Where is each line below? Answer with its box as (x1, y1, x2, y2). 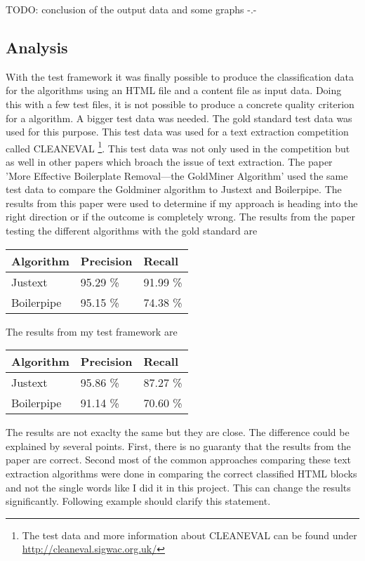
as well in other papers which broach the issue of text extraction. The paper (6, 154, 333, 169)
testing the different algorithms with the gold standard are (6, 223, 258, 237)
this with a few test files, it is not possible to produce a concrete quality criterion (6, 96, 354, 111)
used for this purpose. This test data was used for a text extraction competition (6, 124, 349, 139)
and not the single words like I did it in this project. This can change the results (6, 480, 351, 494)
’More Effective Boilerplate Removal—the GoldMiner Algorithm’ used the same (6, 168, 348, 183)
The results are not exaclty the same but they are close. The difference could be (6, 425, 350, 440)
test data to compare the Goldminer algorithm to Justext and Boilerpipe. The (6, 182, 342, 197)
